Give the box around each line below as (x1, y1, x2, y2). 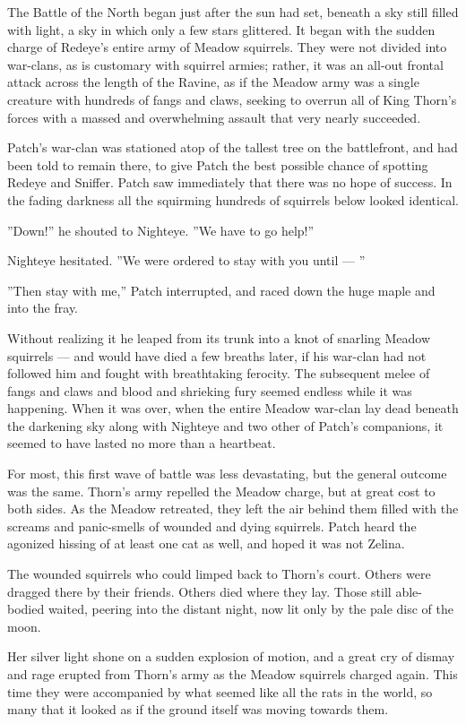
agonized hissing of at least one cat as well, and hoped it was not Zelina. (7, 534, 405, 553)
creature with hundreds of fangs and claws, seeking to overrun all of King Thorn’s (7, 90, 457, 108)
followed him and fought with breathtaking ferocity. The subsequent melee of (7, 364, 430, 383)
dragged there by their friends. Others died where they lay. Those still (7, 582, 392, 600)
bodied (7, 599, 45, 618)
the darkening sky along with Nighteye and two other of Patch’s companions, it (7, 416, 444, 435)
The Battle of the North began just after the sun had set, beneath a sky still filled (7, 3, 459, 21)
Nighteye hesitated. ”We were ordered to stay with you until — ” (7, 251, 366, 270)
